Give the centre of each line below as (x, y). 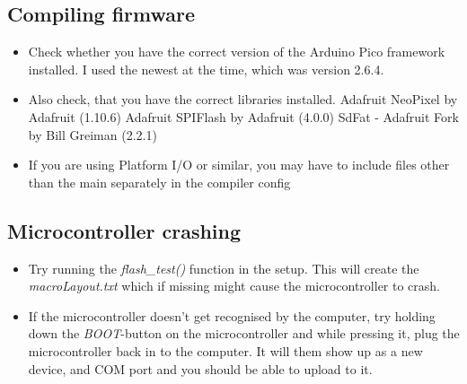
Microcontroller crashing (124, 230)
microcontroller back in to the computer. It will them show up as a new (225, 350)
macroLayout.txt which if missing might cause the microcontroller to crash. (234, 286)
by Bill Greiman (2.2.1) (93, 134)
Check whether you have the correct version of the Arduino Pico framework (237, 52)
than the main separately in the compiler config (159, 182)
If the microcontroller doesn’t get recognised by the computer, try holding (232, 315)
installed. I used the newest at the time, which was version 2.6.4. (206, 69)
